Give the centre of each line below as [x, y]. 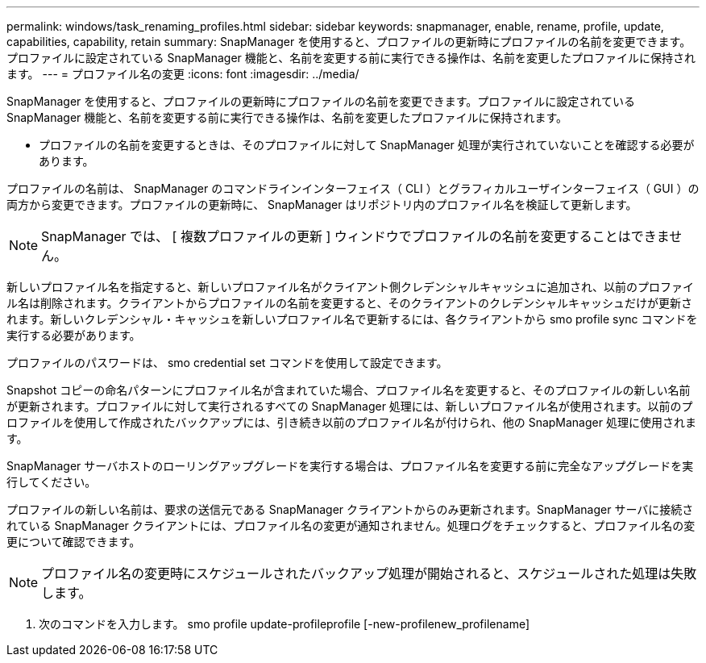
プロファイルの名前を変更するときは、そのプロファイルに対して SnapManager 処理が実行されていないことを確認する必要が [367, 145]
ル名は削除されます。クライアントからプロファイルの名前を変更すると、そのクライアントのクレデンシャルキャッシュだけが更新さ [349, 303]
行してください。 [52, 482]
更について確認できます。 [74, 542]
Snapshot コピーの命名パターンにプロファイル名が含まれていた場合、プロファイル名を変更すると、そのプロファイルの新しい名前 [349, 390]
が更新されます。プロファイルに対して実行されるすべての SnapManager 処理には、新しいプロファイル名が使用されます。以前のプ [350, 406]
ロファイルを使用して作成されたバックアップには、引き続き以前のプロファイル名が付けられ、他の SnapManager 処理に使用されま [351, 422]
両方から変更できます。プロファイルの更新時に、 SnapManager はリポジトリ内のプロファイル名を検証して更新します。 [322, 204]
